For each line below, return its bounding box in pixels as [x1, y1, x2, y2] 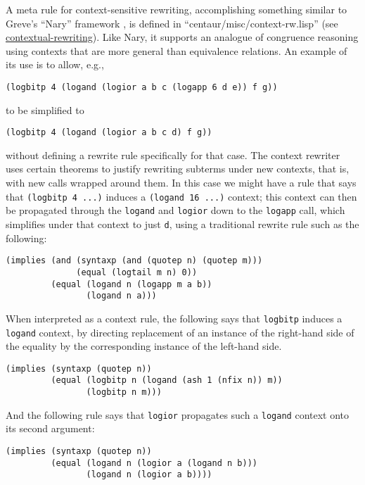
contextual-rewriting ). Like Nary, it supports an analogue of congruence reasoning [6, 30, 359, 44]
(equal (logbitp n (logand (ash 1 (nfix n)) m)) [51, 375, 283, 386]
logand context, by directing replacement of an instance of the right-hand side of [6, 325, 354, 339]
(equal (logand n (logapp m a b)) [51, 279, 212, 289]
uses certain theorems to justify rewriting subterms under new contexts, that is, [6, 161, 350, 176]
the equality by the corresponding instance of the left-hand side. [6, 339, 282, 353]
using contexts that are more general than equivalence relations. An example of [6, 43, 347, 58]
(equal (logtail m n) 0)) [76, 267, 198, 277]
